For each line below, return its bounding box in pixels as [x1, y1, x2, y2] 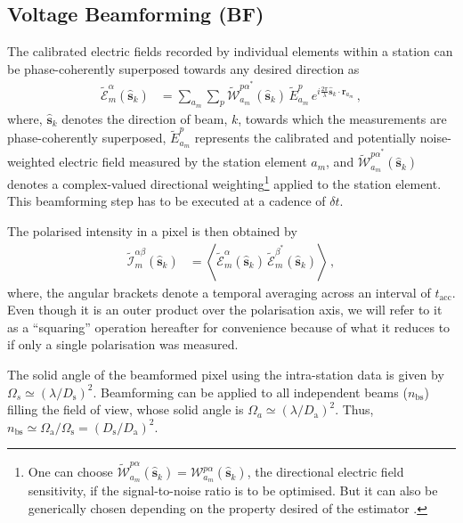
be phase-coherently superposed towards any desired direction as [7, 59, 360, 78]
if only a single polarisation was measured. [7, 335, 239, 354]
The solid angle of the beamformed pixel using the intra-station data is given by [7, 365, 444, 384]
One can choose [28, 462, 113, 481]
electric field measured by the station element [59, 152, 307, 171]
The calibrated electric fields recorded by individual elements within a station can [7, 42, 453, 61]
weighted [7, 152, 55, 171]
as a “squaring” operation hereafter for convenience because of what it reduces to [7, 317, 451, 336]
